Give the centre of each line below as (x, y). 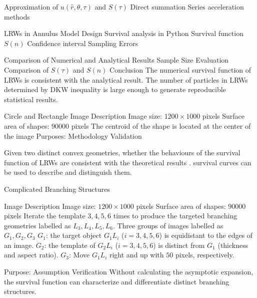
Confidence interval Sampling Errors (83, 43)
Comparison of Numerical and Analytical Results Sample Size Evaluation (116, 60)
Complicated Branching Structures (57, 189)
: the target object (74, 235)
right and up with (136, 255)
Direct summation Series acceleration (187, 7)
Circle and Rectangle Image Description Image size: (83, 116)
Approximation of (31, 7)
